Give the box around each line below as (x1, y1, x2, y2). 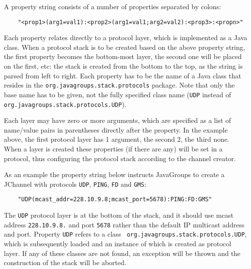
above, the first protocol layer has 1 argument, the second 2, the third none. (4, 134, 230, 144)
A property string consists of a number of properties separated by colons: (4, 1, 221, 11)
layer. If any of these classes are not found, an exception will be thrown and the (4, 248, 241, 258)
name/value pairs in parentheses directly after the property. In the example (4, 124, 228, 134)
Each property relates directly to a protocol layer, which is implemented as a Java (4, 32, 248, 43)
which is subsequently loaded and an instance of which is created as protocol (4, 239, 232, 249)
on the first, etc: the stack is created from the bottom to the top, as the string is (4, 61, 243, 71)
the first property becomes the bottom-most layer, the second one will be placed (4, 51, 242, 61)
